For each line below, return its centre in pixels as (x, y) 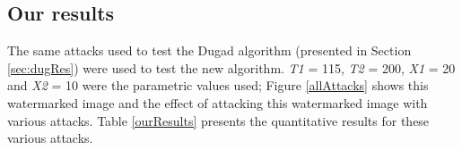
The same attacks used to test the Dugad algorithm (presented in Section (209, 50)
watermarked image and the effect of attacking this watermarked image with (218, 102)
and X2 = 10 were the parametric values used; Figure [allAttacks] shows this (218, 85)
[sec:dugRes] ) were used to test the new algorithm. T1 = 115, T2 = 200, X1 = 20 (231, 67)
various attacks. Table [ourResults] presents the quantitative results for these (218, 120)
